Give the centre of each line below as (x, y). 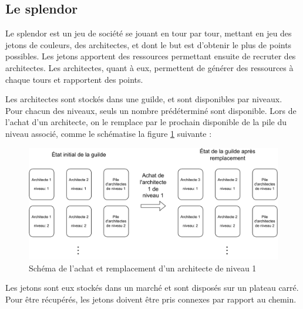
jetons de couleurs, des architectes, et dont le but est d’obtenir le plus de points (149, 44)
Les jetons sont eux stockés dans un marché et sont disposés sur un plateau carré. (152, 288)
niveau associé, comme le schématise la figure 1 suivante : (109, 133)
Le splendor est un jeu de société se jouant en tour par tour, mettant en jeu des (149, 33)
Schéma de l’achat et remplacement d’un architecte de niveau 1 (143, 268)
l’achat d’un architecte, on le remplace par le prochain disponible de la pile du (146, 122)
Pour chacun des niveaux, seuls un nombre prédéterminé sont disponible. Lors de (151, 110)
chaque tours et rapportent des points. (74, 79)
